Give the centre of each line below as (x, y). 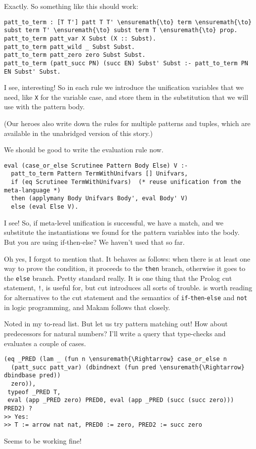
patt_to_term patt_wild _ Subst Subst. (69, 47)
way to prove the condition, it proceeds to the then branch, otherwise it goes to (125, 268)
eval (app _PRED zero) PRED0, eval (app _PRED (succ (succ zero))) (121, 400)
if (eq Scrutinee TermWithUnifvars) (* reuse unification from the (126, 182)
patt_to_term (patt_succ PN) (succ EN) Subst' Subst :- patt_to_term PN (126, 63)
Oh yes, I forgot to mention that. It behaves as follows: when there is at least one (127, 258)
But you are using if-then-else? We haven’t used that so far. (94, 242)
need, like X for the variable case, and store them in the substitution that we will (126, 97)
